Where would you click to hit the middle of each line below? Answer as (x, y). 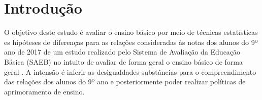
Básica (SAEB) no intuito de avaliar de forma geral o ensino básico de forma (123, 61)
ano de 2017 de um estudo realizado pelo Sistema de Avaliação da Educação (122, 52)
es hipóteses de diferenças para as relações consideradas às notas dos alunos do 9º (131, 42)
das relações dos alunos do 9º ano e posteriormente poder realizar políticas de (125, 82)
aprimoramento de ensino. (44, 91)
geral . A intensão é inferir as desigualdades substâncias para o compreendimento (130, 71)
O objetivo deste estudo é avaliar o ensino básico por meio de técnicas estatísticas (131, 32)
